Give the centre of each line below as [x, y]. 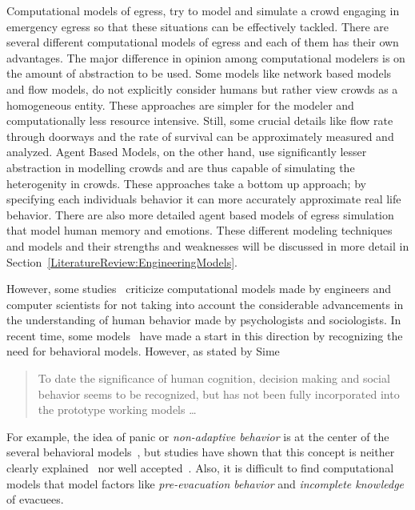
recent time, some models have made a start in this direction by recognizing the [205, 335]
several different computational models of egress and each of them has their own [203, 42]
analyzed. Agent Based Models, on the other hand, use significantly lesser [187, 152]
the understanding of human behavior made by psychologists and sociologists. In [204, 320]
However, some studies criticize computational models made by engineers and [199, 289]
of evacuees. [35, 499]
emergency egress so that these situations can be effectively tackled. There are [198, 26]
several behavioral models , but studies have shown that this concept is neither [201, 452]
